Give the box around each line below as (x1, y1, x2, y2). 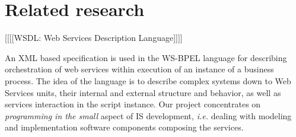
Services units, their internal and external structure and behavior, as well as (5, 86, 281, 98)
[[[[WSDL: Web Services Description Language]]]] (5, 31, 183, 44)
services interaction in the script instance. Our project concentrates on (5, 98, 261, 110)
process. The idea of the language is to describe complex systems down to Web (5, 74, 291, 87)
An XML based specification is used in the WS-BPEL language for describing (5, 51, 287, 63)
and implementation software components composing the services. (5, 121, 244, 133)
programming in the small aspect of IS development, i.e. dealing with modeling (5, 109, 292, 122)
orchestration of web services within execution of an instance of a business (5, 63, 274, 75)
